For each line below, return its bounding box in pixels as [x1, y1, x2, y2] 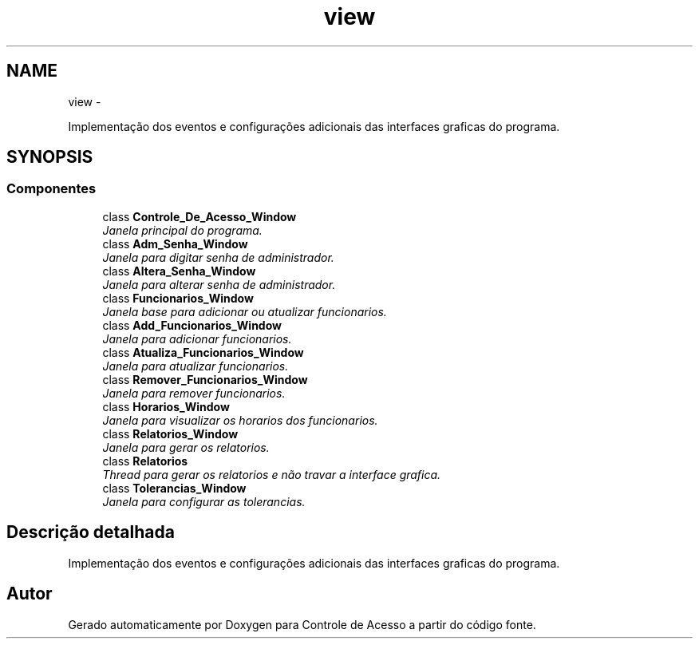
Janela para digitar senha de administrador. [102, 250, 334, 264]
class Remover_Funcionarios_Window [102, 372, 308, 386]
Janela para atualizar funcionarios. [102, 358, 289, 373]
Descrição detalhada [6, 522, 175, 543]
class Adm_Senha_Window [102, 236, 248, 251]
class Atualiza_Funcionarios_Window [102, 345, 304, 359]
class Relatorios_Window [102, 426, 239, 441]
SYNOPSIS [6, 147, 93, 168]
